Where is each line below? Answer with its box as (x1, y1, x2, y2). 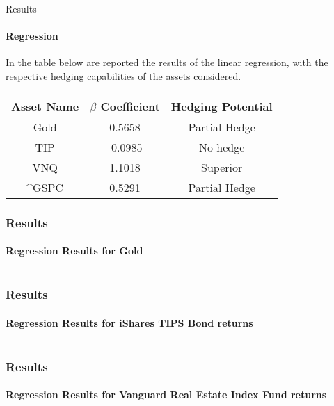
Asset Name (11, 97, 79, 114)
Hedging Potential (170, 97, 273, 114)
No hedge (199, 138, 245, 155)
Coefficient (100, 97, 160, 114)
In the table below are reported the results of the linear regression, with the (6, 55, 328, 70)
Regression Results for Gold (6, 243, 143, 258)
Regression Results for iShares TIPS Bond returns (6, 315, 253, 330)
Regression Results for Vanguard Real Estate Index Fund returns (6, 387, 327, 402)
